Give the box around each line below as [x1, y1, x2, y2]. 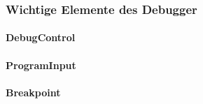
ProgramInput [6, 57, 76, 72]
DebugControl [6, 30, 76, 45]
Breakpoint [6, 84, 61, 99]
